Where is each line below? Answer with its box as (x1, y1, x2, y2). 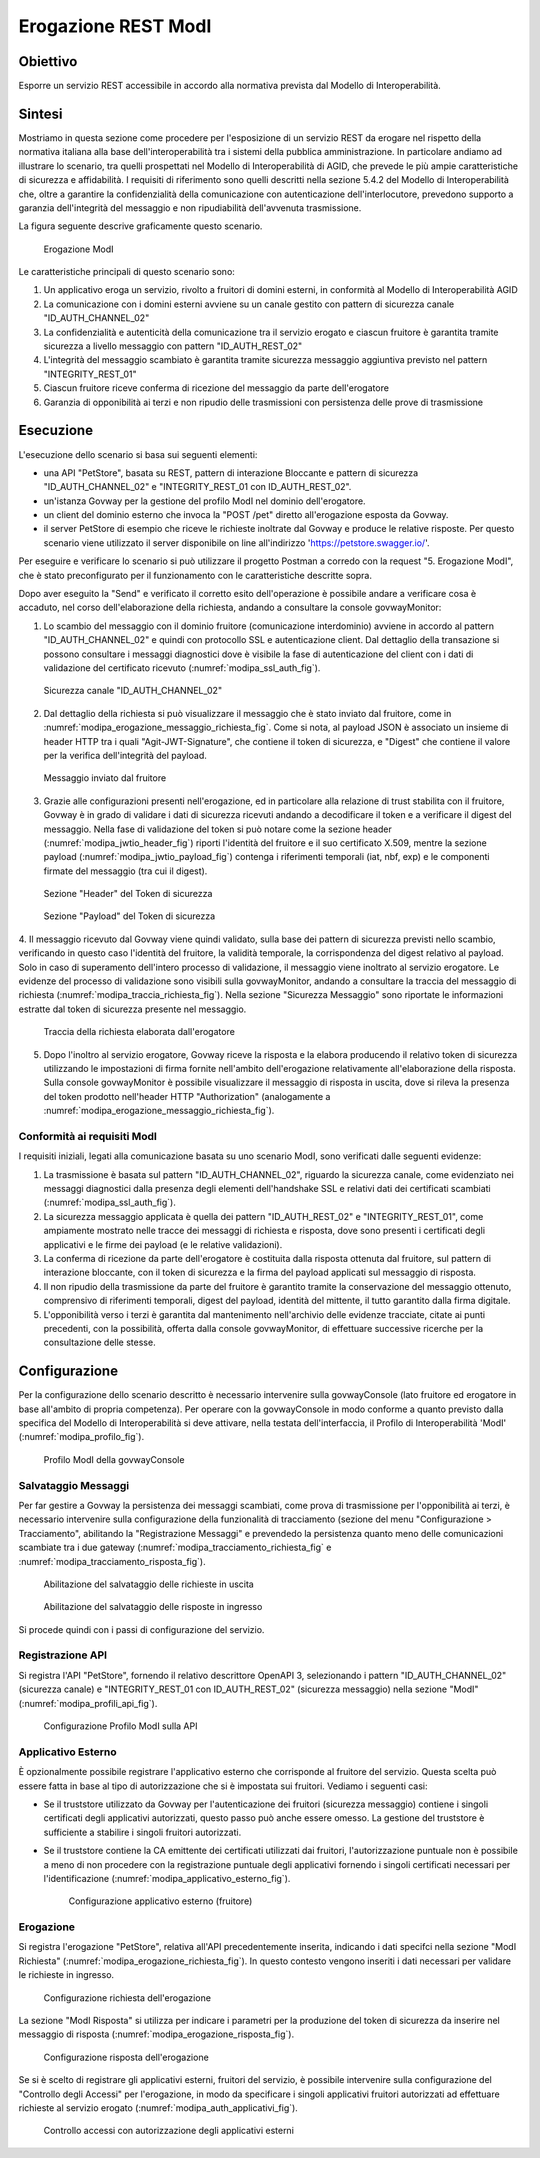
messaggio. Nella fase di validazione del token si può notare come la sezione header (43, 823, 392, 835)
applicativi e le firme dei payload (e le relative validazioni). (43, 1238, 283, 1250)
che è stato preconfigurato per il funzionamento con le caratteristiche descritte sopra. (18, 569, 372, 581)
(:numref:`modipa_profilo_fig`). (18, 1431, 145, 1443)
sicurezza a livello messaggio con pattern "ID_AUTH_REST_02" (43, 340, 303, 352)
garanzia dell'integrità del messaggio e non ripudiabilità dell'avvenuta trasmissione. (18, 201, 362, 214)
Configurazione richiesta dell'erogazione (43, 1991, 212, 2004)
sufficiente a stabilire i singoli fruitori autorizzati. (43, 1826, 242, 1838)
